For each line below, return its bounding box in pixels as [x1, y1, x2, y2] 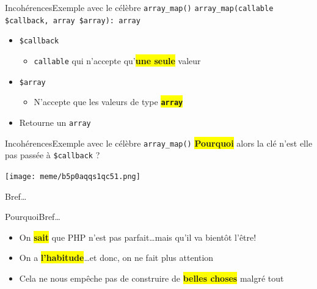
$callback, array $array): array [5, 16, 140, 25]
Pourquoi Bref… [5, 210, 60, 223]
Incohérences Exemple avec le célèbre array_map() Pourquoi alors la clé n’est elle [5, 136, 313, 149]
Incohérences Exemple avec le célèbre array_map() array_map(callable [5, 1, 274, 13]
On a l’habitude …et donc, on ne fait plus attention [19, 251, 214, 264]
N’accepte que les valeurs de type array [34, 95, 183, 108]
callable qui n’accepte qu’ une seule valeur [34, 54, 201, 67]
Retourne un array [19, 115, 91, 128]
